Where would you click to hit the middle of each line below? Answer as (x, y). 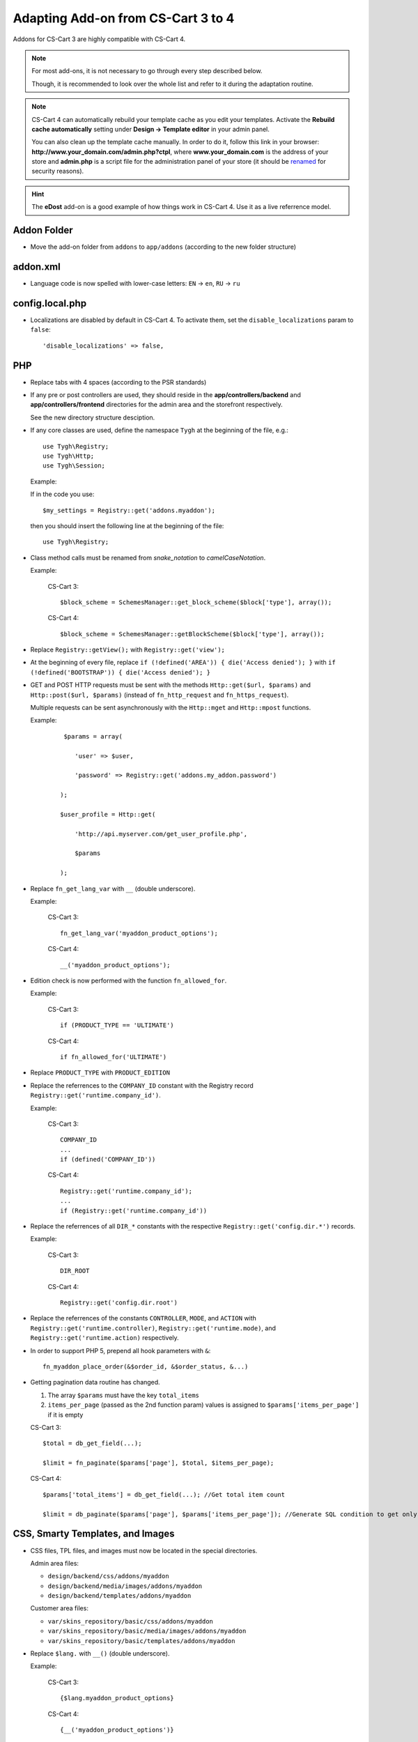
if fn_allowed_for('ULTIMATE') (114, 1057)
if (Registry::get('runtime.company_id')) (134, 1210)
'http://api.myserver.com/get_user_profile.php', (161, 834)
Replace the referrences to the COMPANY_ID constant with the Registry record (142, 1085)
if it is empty (65, 1415)
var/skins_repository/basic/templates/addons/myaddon (141, 1641)
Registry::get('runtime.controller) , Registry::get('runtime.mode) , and (153, 1328)
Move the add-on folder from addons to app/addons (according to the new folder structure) (163, 247)
